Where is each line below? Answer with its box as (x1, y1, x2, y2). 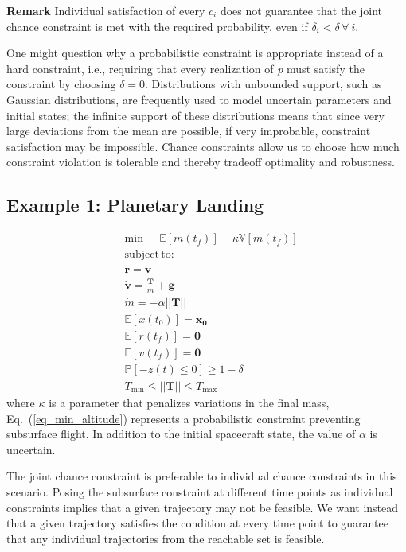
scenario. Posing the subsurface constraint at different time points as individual (6, 483, 393, 500)
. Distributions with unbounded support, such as (145, 76, 382, 92)
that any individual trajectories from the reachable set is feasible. (6, 530, 325, 546)
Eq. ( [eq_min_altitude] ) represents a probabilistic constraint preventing (6, 410, 361, 426)
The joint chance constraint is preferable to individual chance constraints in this (6, 468, 397, 484)
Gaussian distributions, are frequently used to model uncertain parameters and (6, 91, 392, 107)
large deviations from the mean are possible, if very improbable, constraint (6, 122, 371, 139)
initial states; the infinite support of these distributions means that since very (6, 107, 385, 123)
